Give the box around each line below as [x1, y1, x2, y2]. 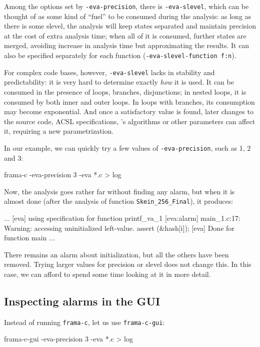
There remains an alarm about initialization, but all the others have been [4, 249, 229, 259]
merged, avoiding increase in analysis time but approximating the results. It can [4, 40, 249, 51]
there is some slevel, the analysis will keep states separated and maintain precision [4, 21, 256, 31]
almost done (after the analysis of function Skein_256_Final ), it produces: [4, 196, 233, 206]
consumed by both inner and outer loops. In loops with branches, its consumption [4, 96, 255, 107]
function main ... [4, 232, 55, 243]
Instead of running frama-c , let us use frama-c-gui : [4, 316, 165, 327]
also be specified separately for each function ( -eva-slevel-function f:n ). [4, 50, 236, 61]
